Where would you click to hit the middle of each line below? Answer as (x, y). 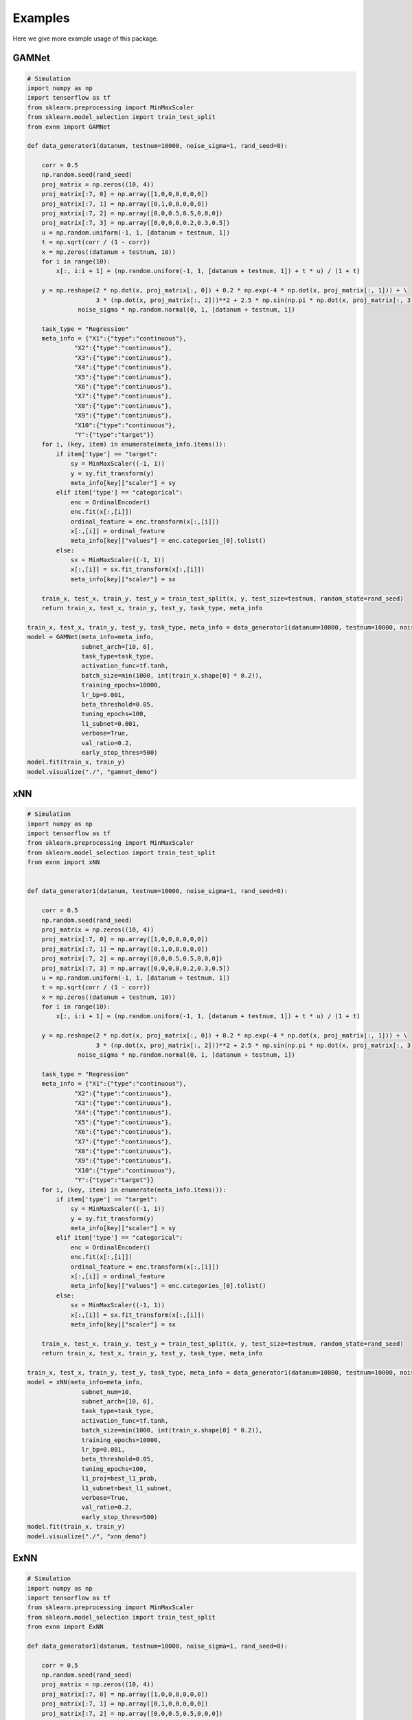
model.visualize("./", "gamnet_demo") (92, 772)
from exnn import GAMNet (69, 127)
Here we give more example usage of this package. (85, 39)
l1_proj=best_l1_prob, (119, 1479)
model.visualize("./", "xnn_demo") (87, 1536)
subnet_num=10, (107, 1392)
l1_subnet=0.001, (111, 723)
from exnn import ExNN (65, 1627)
